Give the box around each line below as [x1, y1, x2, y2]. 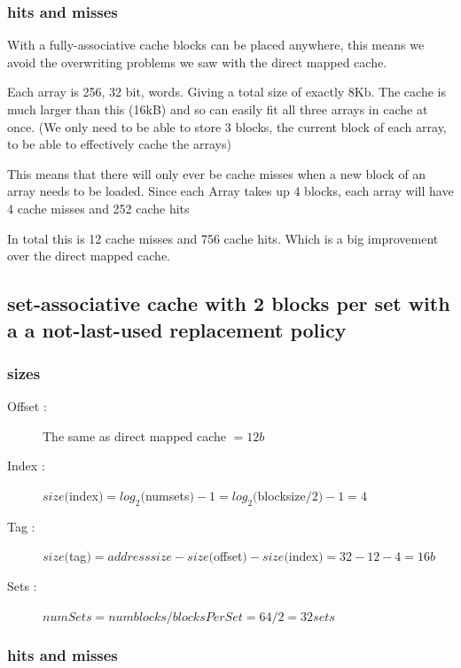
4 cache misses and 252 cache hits [7, 198, 190, 217]
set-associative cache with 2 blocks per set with [7, 290, 450, 317]
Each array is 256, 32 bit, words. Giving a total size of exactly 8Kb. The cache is [7, 82, 446, 101]
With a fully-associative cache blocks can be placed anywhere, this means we [7, 35, 425, 54]
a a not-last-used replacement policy [7, 315, 347, 343]
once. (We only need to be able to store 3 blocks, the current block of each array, [7, 117, 447, 136]
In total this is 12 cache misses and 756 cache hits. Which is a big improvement [7, 229, 439, 247]
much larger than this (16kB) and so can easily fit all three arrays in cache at [7, 100, 428, 118]
